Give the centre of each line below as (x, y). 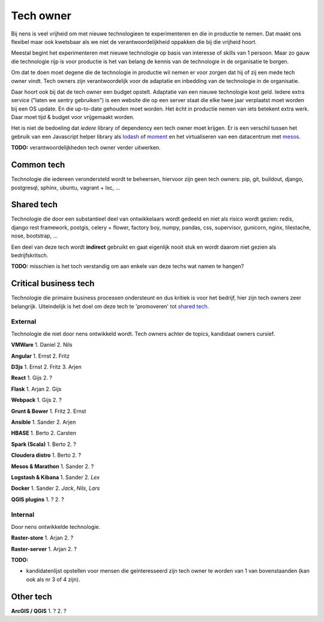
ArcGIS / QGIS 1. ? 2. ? (39, 611)
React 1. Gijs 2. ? (31, 378)
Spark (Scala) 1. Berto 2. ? (43, 444)
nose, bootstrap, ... (34, 236)
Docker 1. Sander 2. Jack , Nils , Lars (55, 488)
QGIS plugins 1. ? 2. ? (37, 499)
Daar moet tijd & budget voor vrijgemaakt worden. (73, 117)
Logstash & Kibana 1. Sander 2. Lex (55, 477)
